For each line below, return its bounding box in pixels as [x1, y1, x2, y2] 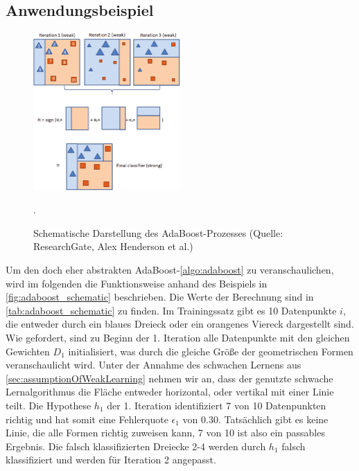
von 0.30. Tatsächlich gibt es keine [182, 411, 329, 426]
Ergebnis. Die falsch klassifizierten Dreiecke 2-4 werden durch [6, 438, 266, 453]
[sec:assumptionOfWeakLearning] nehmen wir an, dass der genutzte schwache [6, 371, 333, 385]
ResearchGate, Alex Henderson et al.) [33, 239, 193, 254]
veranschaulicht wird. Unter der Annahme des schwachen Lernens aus [6, 357, 301, 372]
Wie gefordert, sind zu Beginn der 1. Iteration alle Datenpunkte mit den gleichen [6, 330, 350, 344]
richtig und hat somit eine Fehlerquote [6, 411, 168, 426]
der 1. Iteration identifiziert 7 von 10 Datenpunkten [107, 398, 326, 412]
